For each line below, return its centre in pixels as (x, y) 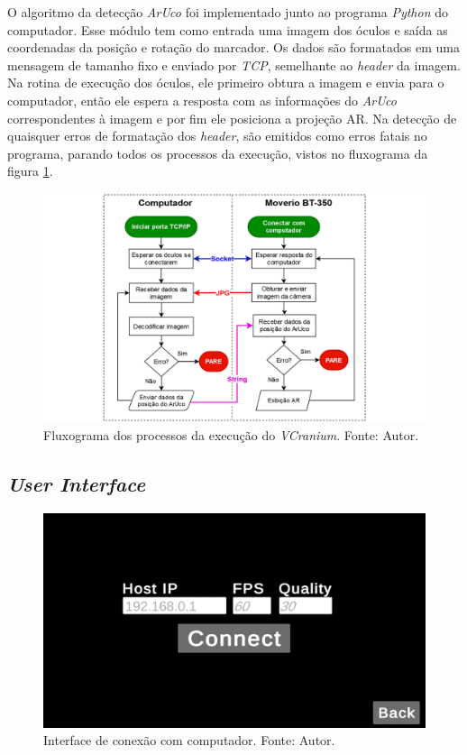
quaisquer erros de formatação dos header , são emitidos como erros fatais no (217, 136)
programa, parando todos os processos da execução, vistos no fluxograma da (218, 153)
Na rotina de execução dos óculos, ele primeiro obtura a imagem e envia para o (226, 83)
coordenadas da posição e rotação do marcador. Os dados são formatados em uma (233, 47)
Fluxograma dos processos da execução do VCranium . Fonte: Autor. (231, 434)
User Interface (77, 483)
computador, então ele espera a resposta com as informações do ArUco (202, 100)
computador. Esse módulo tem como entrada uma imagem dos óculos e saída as (228, 29)
